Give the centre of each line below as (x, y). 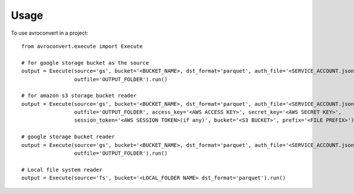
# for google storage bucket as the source (85, 63)
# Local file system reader (62, 170)
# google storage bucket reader (68, 137)
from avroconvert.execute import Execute (82, 46)
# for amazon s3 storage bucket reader (79, 96)
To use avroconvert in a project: (50, 33)
